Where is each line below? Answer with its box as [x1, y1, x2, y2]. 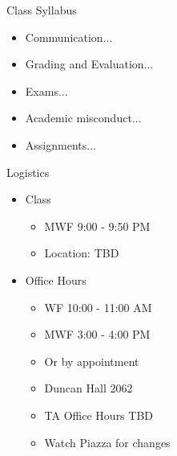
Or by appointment [44, 352, 139, 369]
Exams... [25, 82, 68, 99]
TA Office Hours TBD [44, 406, 154, 423]
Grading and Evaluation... [25, 55, 154, 72]
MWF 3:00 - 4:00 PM [44, 326, 151, 343]
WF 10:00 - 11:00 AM [44, 298, 152, 315]
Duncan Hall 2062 [44, 380, 133, 396]
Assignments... [25, 136, 96, 153]
